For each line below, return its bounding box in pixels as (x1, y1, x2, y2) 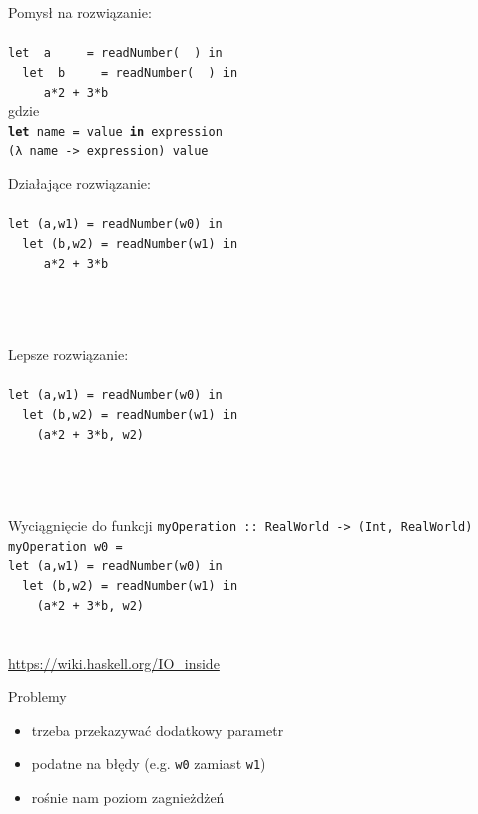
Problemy (8, 686, 67, 707)
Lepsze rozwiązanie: (8, 344, 129, 365)
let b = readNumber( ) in (22, 65, 238, 80)
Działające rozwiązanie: (8, 173, 151, 194)
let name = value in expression (8, 124, 223, 139)
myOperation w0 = (8, 539, 123, 554)
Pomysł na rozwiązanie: (8, 2, 152, 22)
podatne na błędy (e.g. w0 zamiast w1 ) (31, 753, 266, 774)
